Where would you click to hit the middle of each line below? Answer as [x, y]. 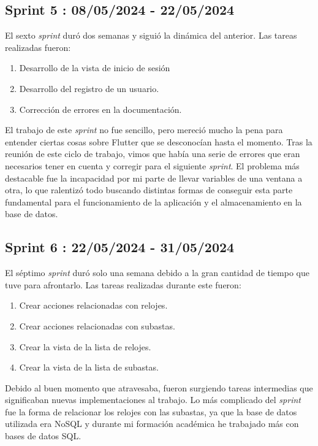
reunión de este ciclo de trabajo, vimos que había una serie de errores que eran [153, 154]
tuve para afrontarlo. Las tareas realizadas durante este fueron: [123, 284]
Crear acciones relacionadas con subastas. [97, 325]
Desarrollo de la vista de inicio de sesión [95, 68]
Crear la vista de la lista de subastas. [89, 367]
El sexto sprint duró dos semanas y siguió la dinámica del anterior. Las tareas [151, 35]
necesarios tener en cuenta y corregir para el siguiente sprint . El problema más [152, 165]
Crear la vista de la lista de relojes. [85, 346]
